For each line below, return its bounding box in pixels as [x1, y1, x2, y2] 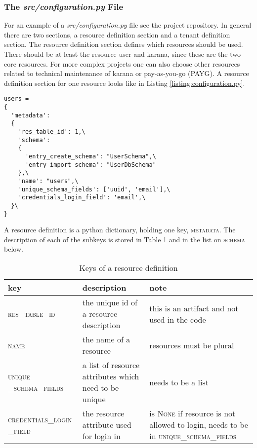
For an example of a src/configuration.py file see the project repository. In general [4, 20, 252, 30]
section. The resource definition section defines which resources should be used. [4, 39, 243, 49]
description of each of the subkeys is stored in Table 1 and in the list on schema [4, 234, 246, 244]
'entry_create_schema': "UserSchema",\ [25, 152, 156, 160]
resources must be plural [149, 339, 234, 351]
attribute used [82, 419, 131, 430]
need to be [82, 382, 119, 393]
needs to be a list [149, 376, 209, 388]
